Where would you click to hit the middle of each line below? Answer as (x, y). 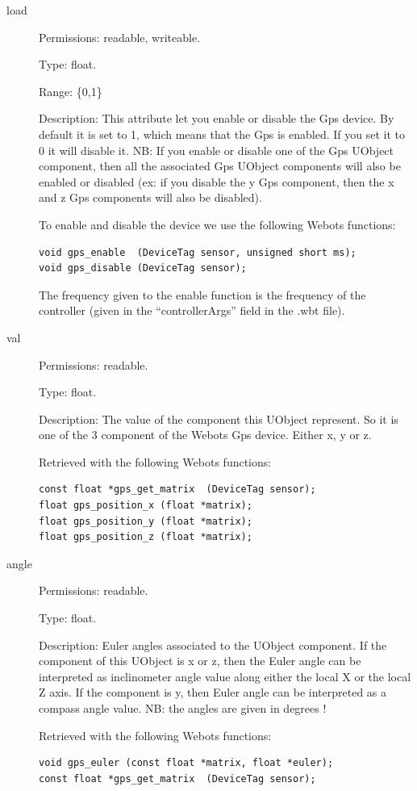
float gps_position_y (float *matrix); (146, 521)
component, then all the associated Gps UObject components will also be (220, 166)
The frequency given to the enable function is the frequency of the (202, 294)
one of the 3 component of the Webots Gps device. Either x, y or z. (205, 435)
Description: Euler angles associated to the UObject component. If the (213, 645)
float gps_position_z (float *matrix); (146, 537)
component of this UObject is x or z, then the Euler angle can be (200, 661)
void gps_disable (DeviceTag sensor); (143, 268)
